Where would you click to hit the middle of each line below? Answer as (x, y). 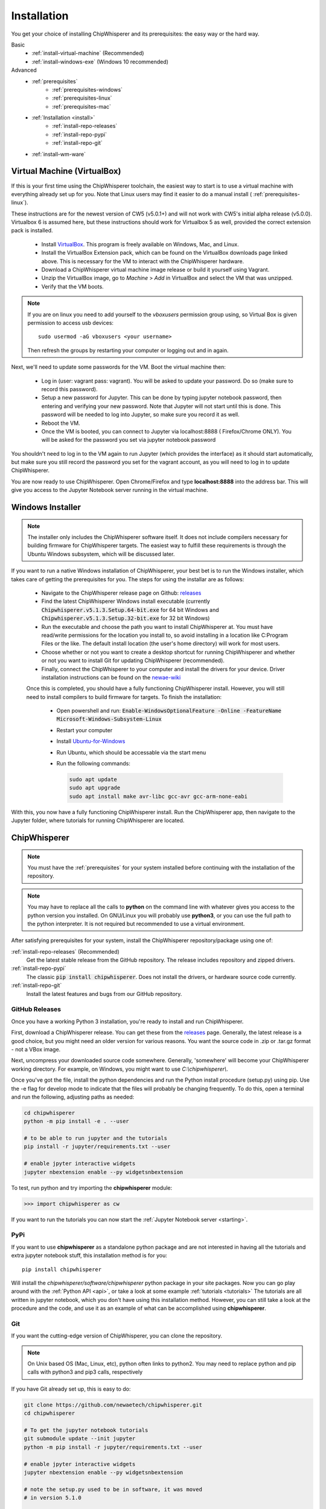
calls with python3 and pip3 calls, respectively (85, 1372)
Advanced (24, 70)
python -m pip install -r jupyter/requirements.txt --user (113, 1447)
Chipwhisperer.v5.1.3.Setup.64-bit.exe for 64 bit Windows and (130, 610)
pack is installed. (32, 231)
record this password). (69, 389)
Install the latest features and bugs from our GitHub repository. (104, 994)
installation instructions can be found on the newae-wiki (111, 677)
